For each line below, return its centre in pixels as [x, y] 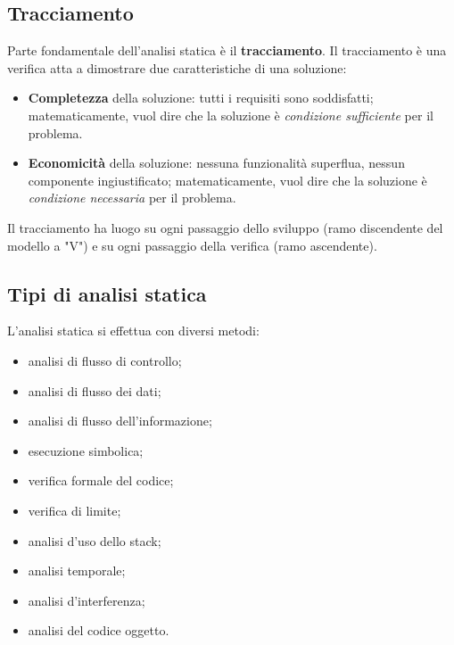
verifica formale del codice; [101, 480]
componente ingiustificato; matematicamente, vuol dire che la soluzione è [227, 180]
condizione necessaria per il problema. [132, 198]
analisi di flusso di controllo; [105, 360]
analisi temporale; [77, 571]
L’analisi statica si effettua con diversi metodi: [133, 331]
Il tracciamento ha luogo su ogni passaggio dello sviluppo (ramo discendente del [225, 227]
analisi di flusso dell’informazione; [120, 421]
